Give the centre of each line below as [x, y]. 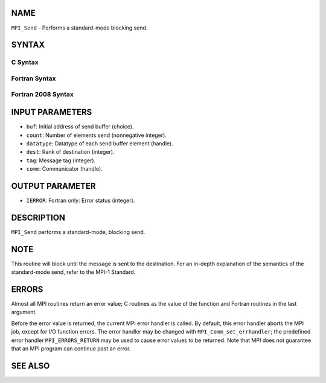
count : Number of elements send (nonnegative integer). [97, 135]
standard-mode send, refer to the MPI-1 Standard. [73, 272]
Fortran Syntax [34, 78]
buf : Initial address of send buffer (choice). [80, 127]
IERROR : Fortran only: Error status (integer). [81, 200]
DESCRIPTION [38, 217]
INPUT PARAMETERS [52, 112]
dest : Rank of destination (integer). [70, 152]
